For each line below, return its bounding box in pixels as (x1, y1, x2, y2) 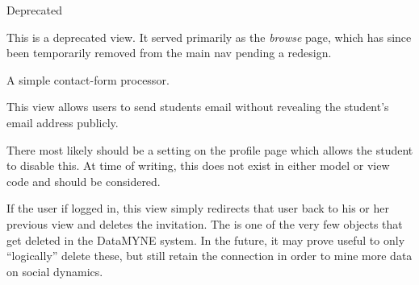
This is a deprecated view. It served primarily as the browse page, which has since (6, 28, 412, 45)
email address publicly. (6, 114, 119, 130)
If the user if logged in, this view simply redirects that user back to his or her (6, 200, 389, 217)
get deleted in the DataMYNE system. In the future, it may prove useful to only (6, 231, 405, 248)
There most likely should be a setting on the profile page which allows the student (6, 141, 413, 158)
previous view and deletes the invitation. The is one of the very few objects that (6, 215, 403, 232)
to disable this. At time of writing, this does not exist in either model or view (6, 157, 390, 174)
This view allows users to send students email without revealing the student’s (6, 98, 389, 115)
